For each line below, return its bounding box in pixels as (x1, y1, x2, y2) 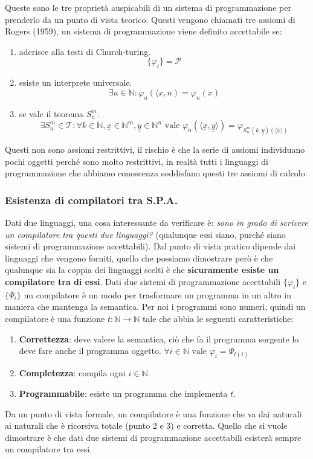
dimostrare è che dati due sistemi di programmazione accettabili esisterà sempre (5, 431, 302, 443)
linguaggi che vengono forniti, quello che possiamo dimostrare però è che (5, 251, 273, 264)
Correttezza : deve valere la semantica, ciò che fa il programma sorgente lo (19, 332, 299, 345)
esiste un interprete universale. (19, 76, 132, 89)
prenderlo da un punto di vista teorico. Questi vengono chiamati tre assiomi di (5, 13, 295, 25)
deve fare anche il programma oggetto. (19, 344, 161, 357)
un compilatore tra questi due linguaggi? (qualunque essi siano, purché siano (5, 228, 286, 240)
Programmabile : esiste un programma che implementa (19, 387, 228, 399)
